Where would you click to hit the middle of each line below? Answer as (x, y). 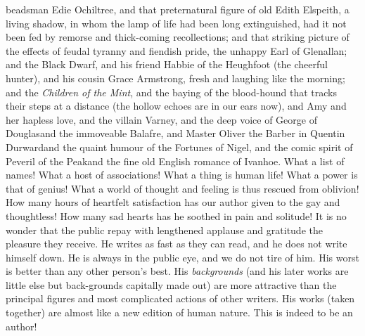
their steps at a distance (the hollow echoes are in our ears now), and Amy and (176, 106)
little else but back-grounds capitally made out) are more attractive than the (171, 284)
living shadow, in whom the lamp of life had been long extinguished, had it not (176, 23)
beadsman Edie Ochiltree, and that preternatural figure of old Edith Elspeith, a (178, 9)
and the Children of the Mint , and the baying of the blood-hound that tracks (171, 92)
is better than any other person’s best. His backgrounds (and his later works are (177, 271)
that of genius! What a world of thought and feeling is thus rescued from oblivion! (182, 188)
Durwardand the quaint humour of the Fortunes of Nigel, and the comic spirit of (179, 147)
